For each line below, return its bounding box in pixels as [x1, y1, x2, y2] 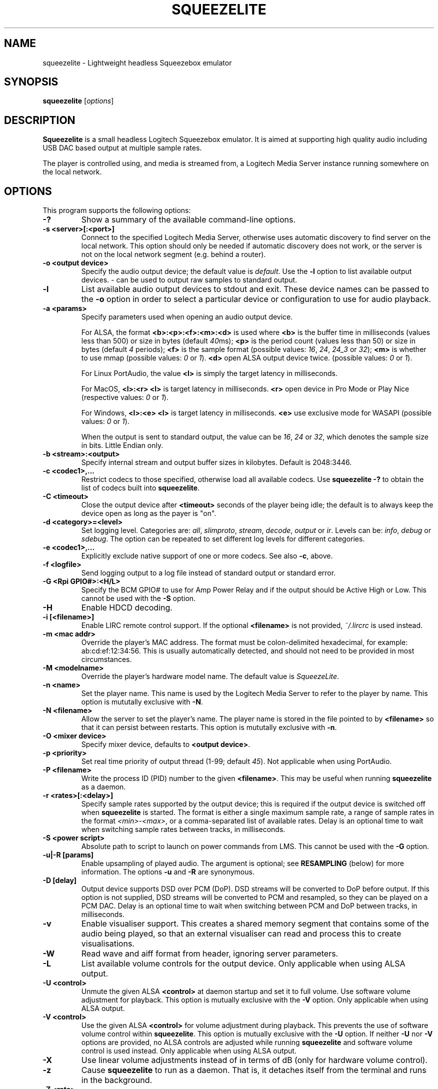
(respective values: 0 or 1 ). [81, 393, 168, 402]
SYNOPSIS [4, 75, 58, 88]
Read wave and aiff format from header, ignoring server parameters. [81, 948, 338, 959]
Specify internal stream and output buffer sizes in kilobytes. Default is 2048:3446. [81, 458, 352, 467]
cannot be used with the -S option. [81, 594, 196, 603]
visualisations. [81, 938, 134, 949]
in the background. [81, 1075, 152, 1085]
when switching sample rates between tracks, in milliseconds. [81, 825, 285, 834]
